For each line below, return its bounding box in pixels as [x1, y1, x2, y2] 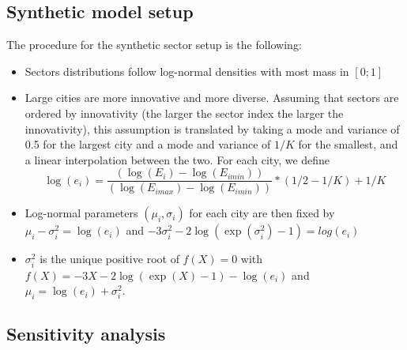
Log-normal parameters [24, 205, 138, 221]
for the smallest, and [298, 136, 398, 152]
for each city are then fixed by [189, 205, 335, 221]
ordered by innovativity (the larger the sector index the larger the [24, 104, 344, 121]
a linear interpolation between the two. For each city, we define [24, 151, 330, 167]
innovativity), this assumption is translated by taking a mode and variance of [24, 120, 400, 137]
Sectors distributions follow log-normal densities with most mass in [24, 62, 349, 79]
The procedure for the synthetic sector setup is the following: [6, 36, 302, 53]
